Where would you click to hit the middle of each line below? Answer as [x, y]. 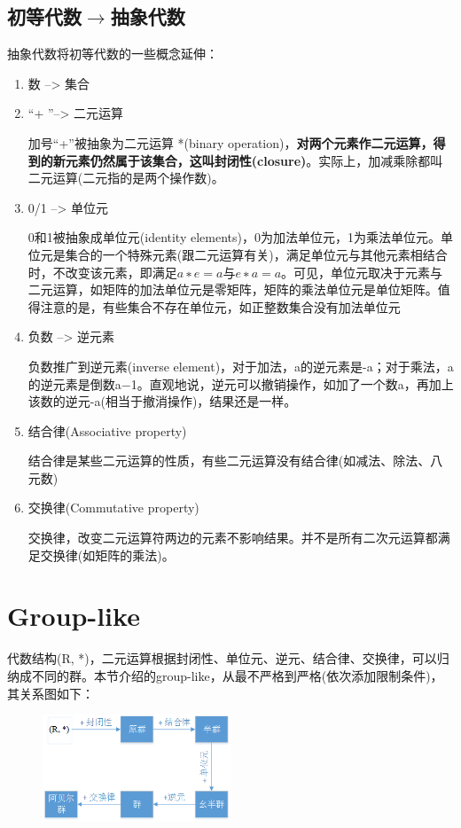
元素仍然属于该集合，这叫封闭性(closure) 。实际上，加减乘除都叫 [254, 160]
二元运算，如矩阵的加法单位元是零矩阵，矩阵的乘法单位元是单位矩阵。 [233, 289]
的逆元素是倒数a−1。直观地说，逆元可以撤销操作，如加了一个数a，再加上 [241, 383]
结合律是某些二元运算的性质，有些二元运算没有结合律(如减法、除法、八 [235, 461]
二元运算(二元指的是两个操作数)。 [126, 178]
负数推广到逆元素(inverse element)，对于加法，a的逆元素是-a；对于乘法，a [241, 366]
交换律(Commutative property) [113, 508]
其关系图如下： [51, 693]
